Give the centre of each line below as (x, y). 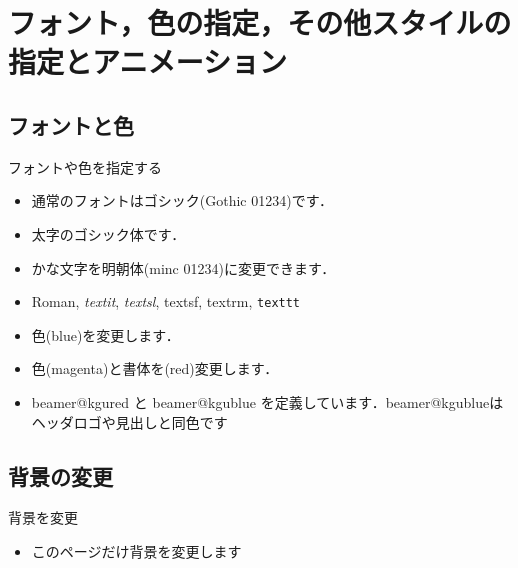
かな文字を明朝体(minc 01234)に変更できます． (183, 267)
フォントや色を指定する (85, 166)
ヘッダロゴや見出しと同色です (129, 421)
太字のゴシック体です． (108, 233)
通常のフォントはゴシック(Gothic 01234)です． (182, 200)
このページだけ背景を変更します (136, 550)
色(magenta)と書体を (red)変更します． (155, 368)
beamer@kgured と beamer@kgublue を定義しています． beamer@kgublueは (267, 401)
